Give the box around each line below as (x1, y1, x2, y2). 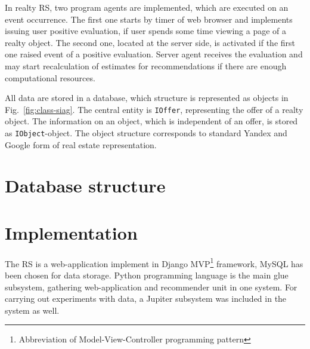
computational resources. (5, 71, 95, 84)
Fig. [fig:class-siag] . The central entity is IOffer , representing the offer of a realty (5, 103, 303, 115)
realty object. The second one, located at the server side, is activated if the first (5, 36, 295, 48)
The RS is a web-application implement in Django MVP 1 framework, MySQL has (5, 255, 303, 270)
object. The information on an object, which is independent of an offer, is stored (5, 115, 298, 127)
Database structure (5, 173, 166, 198)
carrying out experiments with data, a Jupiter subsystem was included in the (5, 292, 287, 305)
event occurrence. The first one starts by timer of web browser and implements (5, 13, 293, 25)
